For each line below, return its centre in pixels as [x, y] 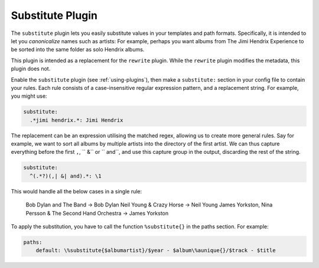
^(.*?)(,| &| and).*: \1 [66, 176]
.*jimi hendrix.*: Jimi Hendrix [77, 120]
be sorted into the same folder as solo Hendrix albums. [78, 50]
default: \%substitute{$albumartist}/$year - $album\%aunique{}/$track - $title [156, 251]
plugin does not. [31, 69]
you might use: [29, 96]
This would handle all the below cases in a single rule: [77, 191]
